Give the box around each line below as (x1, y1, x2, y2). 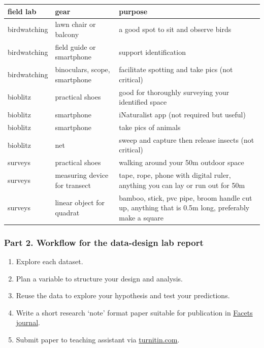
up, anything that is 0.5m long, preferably (119, 202, 250, 213)
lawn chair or (55, 19, 96, 29)
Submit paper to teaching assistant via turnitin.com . (16, 334, 180, 344)
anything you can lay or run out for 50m (119, 179, 245, 190)
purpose (119, 6, 148, 16)
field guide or (55, 41, 96, 52)
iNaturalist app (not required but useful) (119, 109, 246, 120)
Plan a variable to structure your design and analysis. (16, 273, 183, 283)
